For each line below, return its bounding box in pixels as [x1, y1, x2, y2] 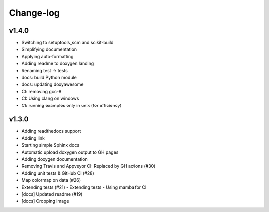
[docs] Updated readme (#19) [21, 191, 83, 197]
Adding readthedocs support [21, 128, 81, 134]
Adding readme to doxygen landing [21, 60, 94, 67]
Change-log [9, 7, 60, 18]
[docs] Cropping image [21, 198, 69, 204]
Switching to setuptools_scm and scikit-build [21, 40, 114, 46]
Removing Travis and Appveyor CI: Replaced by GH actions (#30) [21, 163, 156, 169]
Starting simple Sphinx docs [21, 142, 80, 148]
